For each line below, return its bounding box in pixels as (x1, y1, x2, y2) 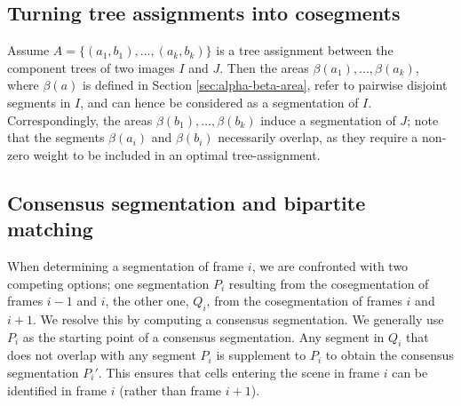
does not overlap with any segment (7, 346, 196, 364)
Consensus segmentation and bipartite (7, 188, 366, 216)
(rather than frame (119, 380, 222, 399)
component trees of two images (7, 58, 175, 76)
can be (392, 362, 428, 381)
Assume (7, 41, 50, 60)
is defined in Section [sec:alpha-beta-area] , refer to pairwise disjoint (82, 76, 448, 94)
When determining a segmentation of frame (7, 256, 244, 275)
